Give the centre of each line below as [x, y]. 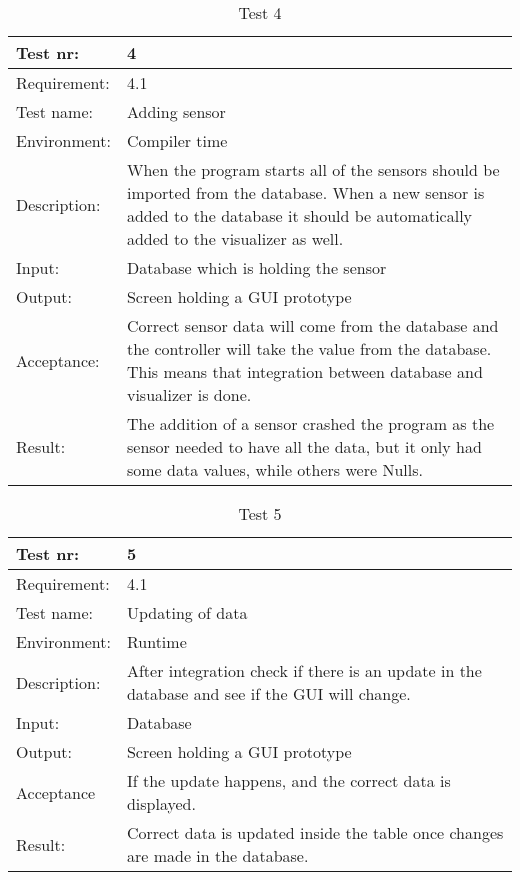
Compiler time [177, 140]
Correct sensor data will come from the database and [312, 325]
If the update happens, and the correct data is [288, 780]
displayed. [161, 803]
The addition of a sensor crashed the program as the [310, 423]
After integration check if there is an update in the [304, 670]
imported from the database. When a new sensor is [305, 192]
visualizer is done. [189, 394]
